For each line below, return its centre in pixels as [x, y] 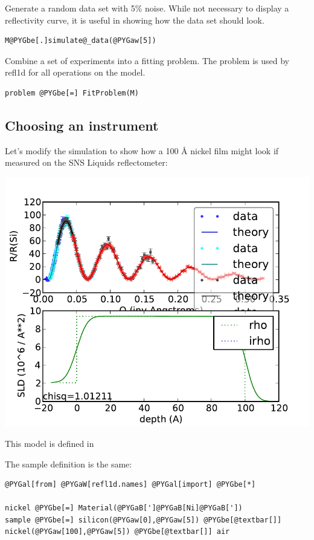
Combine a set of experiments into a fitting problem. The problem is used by [147, 60]
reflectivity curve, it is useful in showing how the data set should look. [135, 20]
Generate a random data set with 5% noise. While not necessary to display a [147, 8]
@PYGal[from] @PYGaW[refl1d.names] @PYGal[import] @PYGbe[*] [130, 485]
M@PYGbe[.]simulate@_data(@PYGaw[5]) [81, 41]
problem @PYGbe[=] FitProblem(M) [72, 93]
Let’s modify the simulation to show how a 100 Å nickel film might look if [142, 150]
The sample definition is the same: [69, 464]
